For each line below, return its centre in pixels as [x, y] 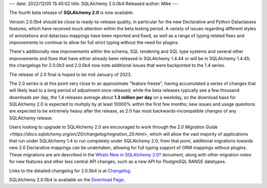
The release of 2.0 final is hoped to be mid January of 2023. [70, 75]
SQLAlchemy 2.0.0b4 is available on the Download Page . [67, 180]
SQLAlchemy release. [31, 118]
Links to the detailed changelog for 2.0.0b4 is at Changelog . [70, 171]
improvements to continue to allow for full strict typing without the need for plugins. [94, 42]
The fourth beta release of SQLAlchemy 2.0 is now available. [71, 13]
